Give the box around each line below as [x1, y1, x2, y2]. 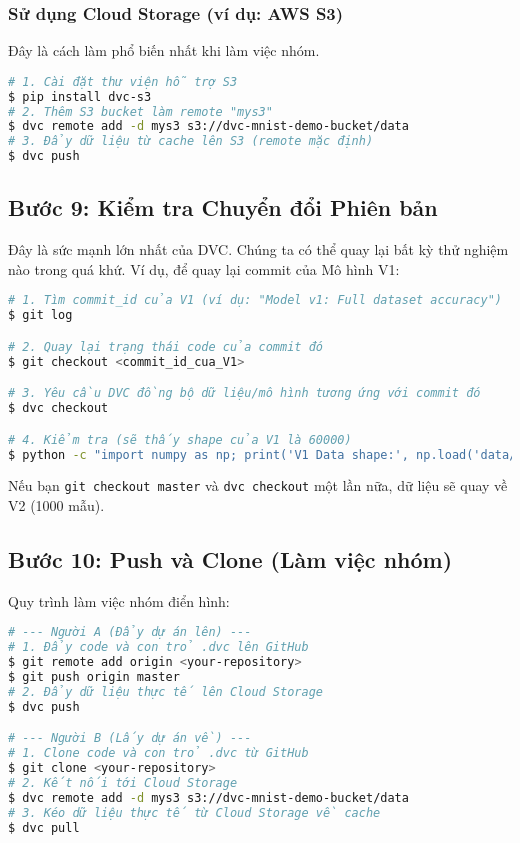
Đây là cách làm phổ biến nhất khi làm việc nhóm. [8, 40, 320, 61]
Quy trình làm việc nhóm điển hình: [8, 590, 230, 611]
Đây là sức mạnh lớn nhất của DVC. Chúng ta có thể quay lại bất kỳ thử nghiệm [8, 239, 509, 260]
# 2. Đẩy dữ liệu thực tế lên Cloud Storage [8, 684, 323, 699]
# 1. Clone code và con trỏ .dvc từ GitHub [8, 746, 309, 761]
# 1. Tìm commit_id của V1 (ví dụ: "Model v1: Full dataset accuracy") [8, 293, 502, 308]
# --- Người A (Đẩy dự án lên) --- [8, 625, 252, 640]
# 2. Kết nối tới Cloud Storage [8, 776, 238, 790]
